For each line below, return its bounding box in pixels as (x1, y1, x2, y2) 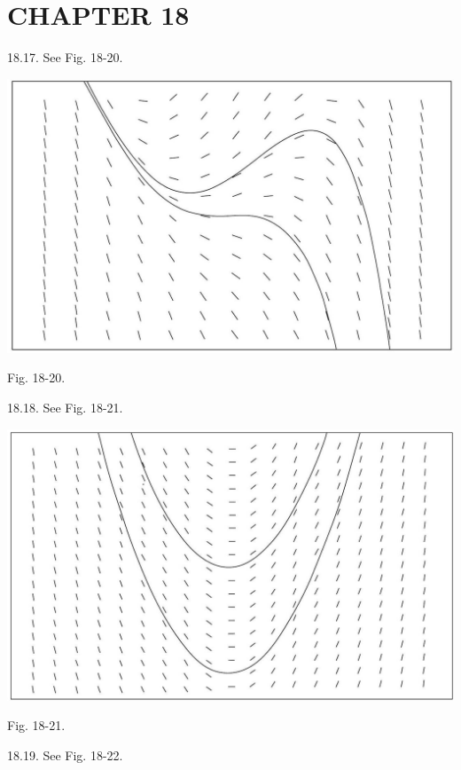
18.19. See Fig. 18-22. (7, 745, 123, 764)
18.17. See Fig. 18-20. (7, 48, 123, 67)
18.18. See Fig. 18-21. (7, 398, 123, 416)
